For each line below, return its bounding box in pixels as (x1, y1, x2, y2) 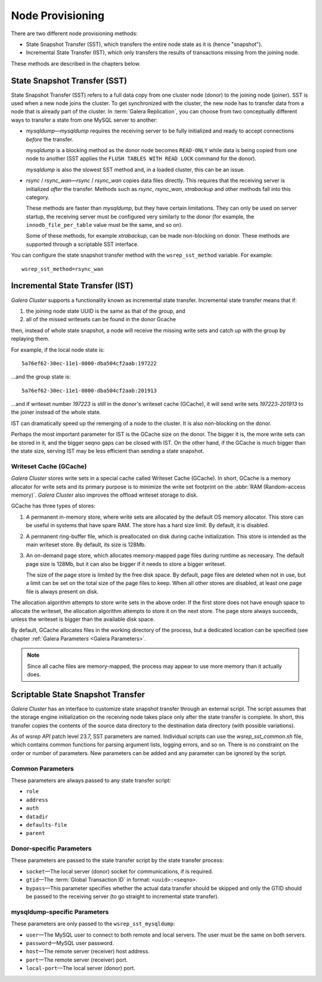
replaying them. (11, 335, 50, 343)
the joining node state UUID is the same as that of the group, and (26, 307, 185, 315)
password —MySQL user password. (26, 939, 114, 946)
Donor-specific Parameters (11, 845, 92, 853)
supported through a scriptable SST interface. (26, 241, 139, 248)
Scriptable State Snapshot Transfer (11, 689, 145, 700)
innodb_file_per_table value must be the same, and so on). (26, 221, 183, 229)
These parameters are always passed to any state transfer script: (11, 777, 171, 784)
